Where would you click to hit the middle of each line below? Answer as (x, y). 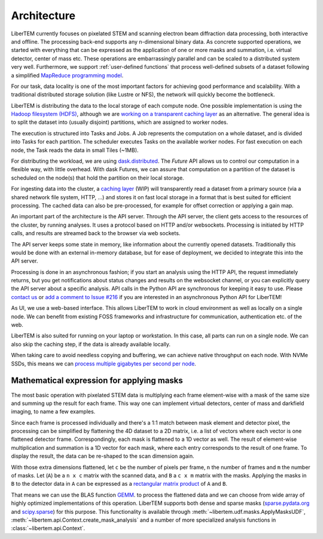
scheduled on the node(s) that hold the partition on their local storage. (98, 178)
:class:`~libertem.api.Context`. (48, 528)
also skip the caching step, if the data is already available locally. (91, 344)
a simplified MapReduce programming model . (67, 75)
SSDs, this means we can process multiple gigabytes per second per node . (104, 363)
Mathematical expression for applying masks (97, 381)
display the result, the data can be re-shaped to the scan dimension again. (103, 456)
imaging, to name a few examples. (53, 412)
